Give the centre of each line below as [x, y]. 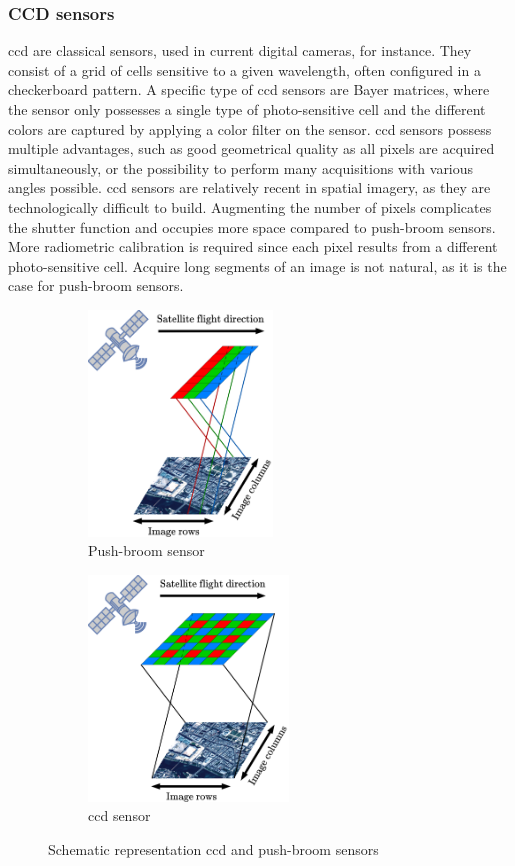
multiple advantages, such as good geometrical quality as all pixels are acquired [251, 148]
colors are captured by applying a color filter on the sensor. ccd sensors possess [250, 128]
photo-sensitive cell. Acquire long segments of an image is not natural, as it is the [257, 265]
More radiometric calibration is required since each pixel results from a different [253, 246]
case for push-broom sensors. [96, 285]
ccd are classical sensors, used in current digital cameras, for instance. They [240, 50]
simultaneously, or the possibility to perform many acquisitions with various [241, 167]
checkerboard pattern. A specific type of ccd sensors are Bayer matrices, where [249, 89]
